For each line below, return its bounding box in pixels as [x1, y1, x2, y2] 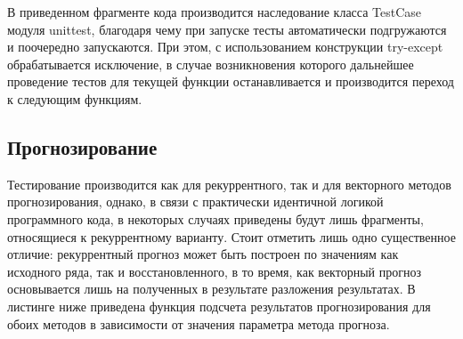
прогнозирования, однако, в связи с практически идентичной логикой [7, 192, 384, 211]
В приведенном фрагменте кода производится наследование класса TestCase [7, 3, 422, 20]
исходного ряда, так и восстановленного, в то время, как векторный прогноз [7, 262, 421, 280]
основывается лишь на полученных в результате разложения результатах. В [7, 279, 416, 298]
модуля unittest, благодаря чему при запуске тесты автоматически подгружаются [7, 20, 447, 38]
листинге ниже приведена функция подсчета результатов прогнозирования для [7, 296, 431, 315]
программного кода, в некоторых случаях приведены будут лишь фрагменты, [7, 209, 424, 228]
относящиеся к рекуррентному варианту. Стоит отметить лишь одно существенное [7, 227, 456, 246]
